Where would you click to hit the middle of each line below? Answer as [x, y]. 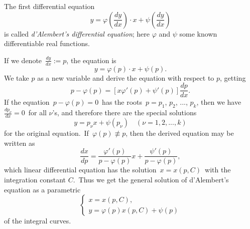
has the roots [122, 102]
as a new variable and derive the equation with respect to [126, 77]
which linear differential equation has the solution [80, 170]
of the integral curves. [38, 221]
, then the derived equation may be [180, 133]
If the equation [27, 102]
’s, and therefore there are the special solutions [124, 112]
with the [218, 170]
